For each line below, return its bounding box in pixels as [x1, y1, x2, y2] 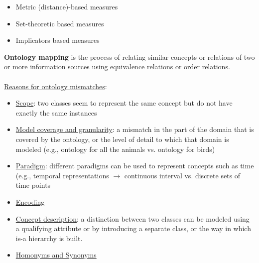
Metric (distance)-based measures [15, 1, 118, 11]
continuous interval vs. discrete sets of [124, 170, 241, 180]
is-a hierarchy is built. [15, 233, 83, 243]
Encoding [15, 196, 45, 207]
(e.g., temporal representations [15, 170, 109, 180]
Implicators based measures [15, 35, 100, 45]
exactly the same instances [15, 107, 97, 118]
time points [15, 180, 51, 190]
